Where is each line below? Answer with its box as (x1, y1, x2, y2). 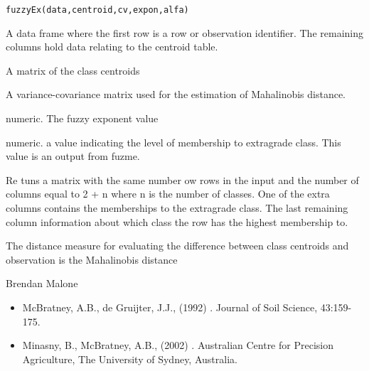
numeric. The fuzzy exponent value (6, 111, 159, 126)
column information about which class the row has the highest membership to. (6, 214, 348, 229)
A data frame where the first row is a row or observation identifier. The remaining (6, 25, 364, 40)
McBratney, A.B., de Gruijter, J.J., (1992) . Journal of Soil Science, (22, 299, 318, 314)
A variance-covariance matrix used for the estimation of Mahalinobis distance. (6, 87, 346, 102)
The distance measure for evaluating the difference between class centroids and (6, 238, 349, 253)
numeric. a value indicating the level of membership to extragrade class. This (6, 134, 341, 149)
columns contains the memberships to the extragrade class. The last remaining (6, 200, 348, 215)
